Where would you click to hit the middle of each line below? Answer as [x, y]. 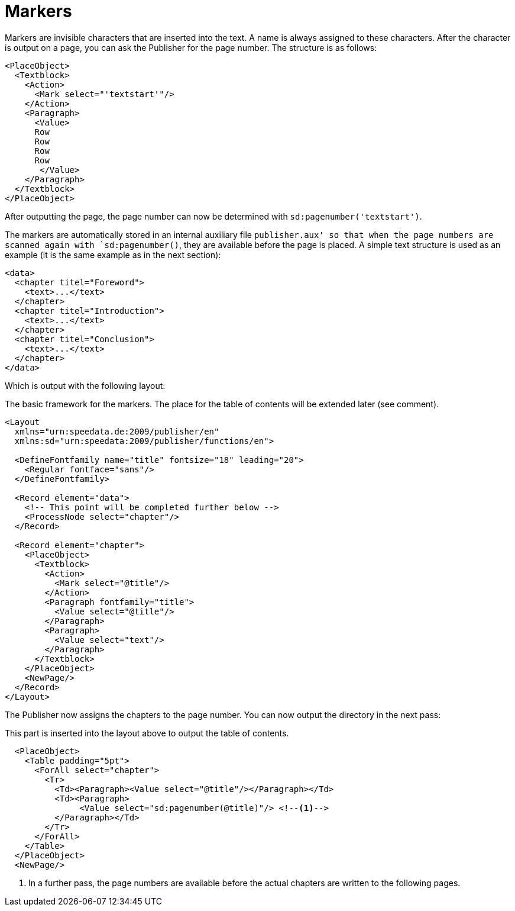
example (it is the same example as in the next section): [113, 255]
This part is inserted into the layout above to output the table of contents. [147, 733]
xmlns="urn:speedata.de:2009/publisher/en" [117, 431]
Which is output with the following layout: [85, 385]
